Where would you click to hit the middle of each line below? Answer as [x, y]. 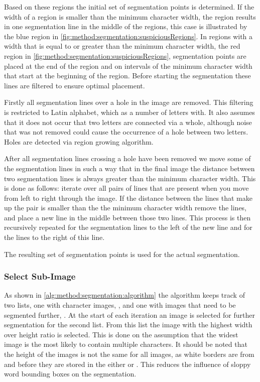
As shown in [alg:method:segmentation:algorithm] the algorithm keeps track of [124, 295]
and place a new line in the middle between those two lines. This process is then [127, 217]
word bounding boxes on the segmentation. [70, 374]
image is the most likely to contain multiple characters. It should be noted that [126, 344]
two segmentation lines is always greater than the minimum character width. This [130, 178]
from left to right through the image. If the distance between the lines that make [128, 198]
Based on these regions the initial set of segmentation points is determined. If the [129, 7]
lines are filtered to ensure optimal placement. [75, 85]
